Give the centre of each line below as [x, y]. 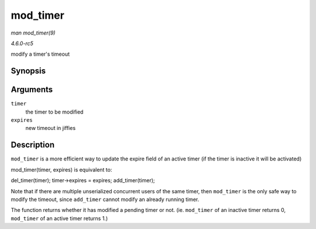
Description [33, 145]
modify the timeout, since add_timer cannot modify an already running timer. [105, 199]
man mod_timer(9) [33, 33]
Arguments [32, 90]
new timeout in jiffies [51, 128]
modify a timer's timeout [40, 54]
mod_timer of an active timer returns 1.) [59, 218]
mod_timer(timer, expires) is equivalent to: [61, 169]
